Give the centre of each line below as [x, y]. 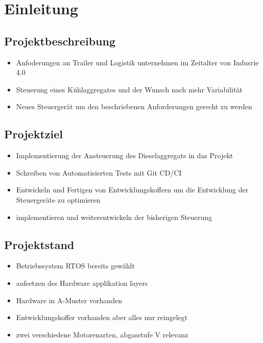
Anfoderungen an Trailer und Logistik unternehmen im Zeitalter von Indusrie [137, 62]
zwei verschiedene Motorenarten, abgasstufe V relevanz [102, 334]
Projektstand [39, 244]
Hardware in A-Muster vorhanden [69, 300]
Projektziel [33, 134]
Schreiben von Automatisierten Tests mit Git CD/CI [99, 172]
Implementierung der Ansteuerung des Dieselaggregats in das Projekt [125, 155]
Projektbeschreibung [60, 41]
